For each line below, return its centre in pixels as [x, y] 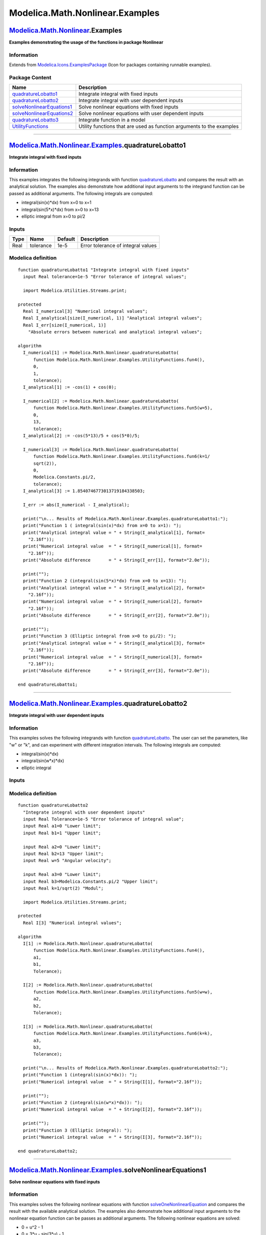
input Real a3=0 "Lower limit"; [62, 875]
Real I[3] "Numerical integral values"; [72, 923]
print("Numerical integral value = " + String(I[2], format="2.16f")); [113, 1110]
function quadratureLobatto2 [53, 805]
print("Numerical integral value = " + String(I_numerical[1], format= [113, 546]
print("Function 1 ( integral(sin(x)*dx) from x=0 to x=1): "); [102, 526]
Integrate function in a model [112, 120]
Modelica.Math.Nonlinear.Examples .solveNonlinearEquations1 [108, 1170]
